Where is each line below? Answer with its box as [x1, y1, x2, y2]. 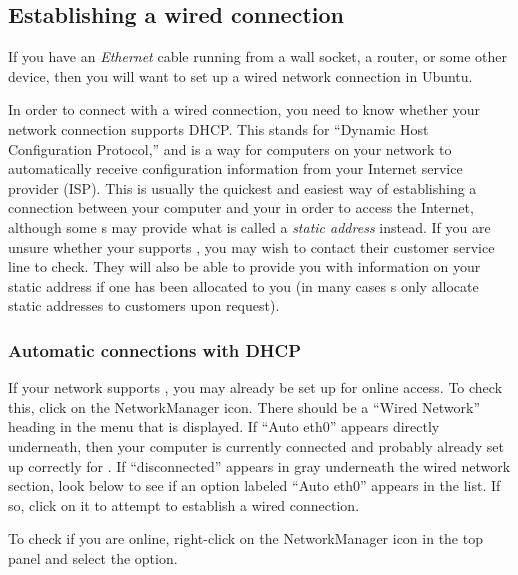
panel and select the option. [8, 547, 178, 568]
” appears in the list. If [360, 475, 501, 496]
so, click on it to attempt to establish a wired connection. [8, 494, 360, 515]
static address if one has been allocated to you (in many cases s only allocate [8, 275, 479, 296]
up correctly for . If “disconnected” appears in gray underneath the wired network [8, 455, 511, 476]
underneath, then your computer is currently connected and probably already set [8, 435, 504, 456]
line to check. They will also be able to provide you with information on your [8, 256, 481, 277]
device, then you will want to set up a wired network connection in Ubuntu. [8, 65, 473, 86]
